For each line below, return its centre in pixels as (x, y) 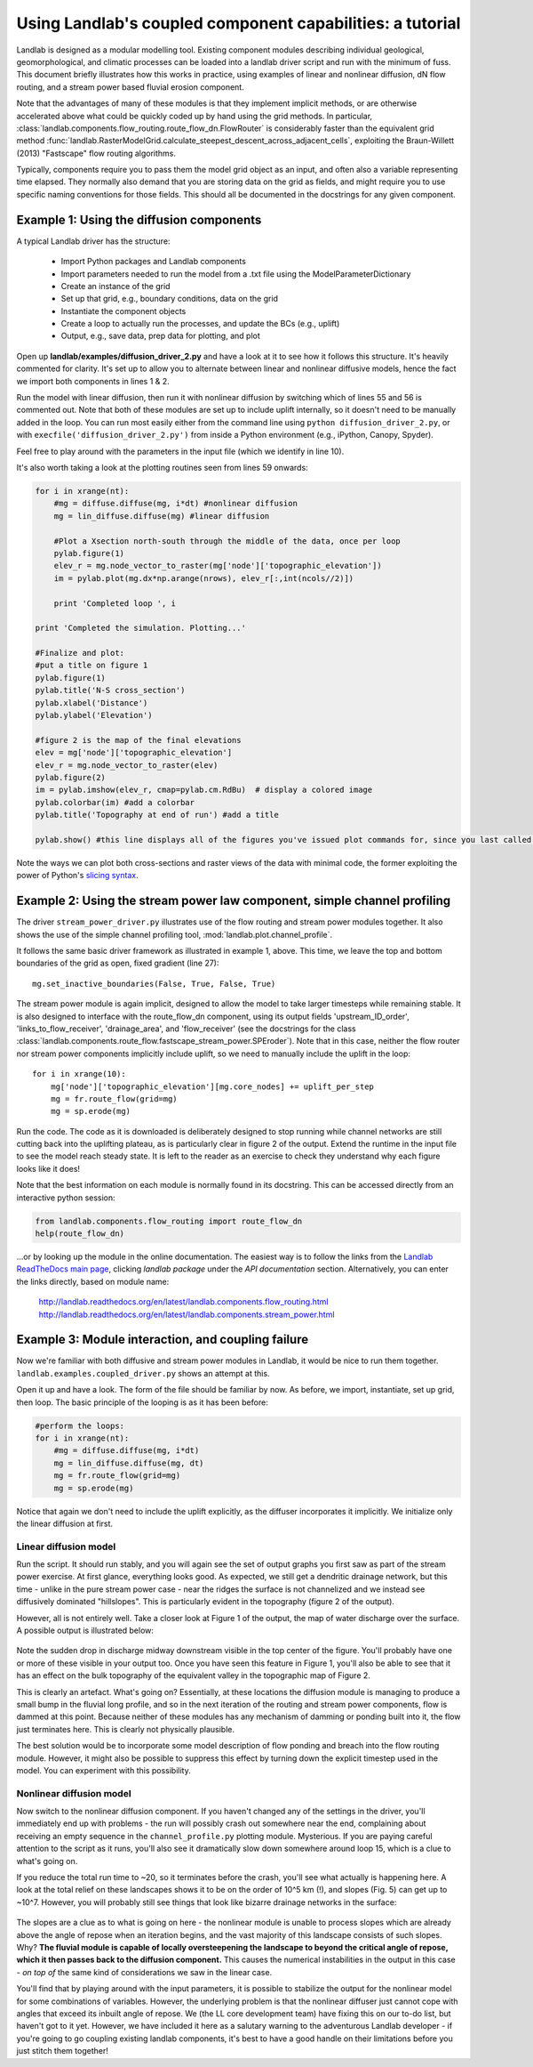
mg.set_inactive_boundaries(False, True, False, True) (154, 984)
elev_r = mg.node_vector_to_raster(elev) (127, 765)
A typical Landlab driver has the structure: (93, 241)
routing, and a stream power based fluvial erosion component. (130, 87)
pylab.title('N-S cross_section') (110, 690)
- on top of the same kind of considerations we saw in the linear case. (144, 1972)
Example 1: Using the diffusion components (139, 219)
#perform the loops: (80, 1425)
